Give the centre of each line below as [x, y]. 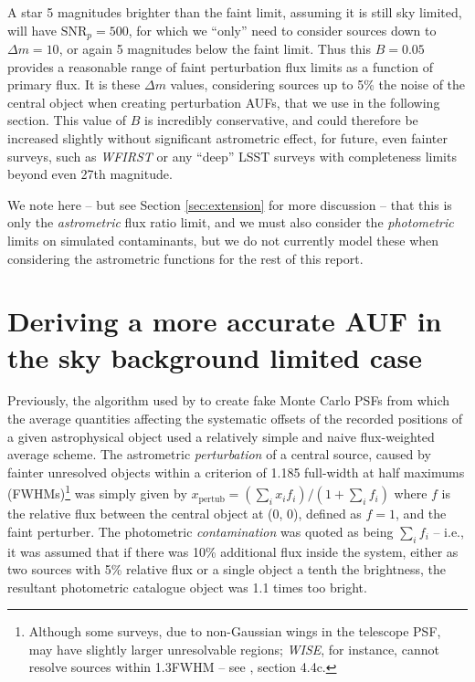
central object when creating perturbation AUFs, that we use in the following [224, 102]
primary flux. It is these [74, 84]
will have [32, 30]
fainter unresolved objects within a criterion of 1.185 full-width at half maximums [236, 472]
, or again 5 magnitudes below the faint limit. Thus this [215, 49]
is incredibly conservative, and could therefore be [281, 120]
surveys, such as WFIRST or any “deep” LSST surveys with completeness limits [232, 156]
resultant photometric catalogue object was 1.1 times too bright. [187, 587]
